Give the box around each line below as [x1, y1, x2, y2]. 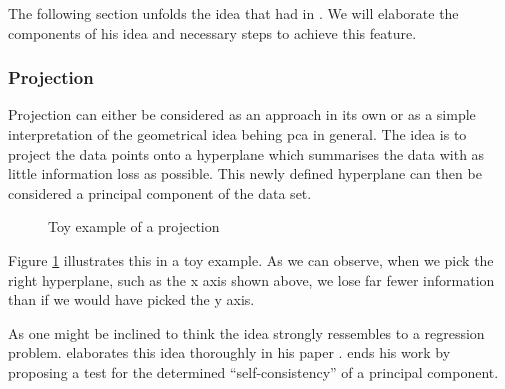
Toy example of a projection [48, 216, 220, 237]
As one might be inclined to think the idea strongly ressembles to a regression [8, 322, 485, 343]
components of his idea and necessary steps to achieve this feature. [8, 22, 417, 43]
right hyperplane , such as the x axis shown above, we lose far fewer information [8, 269, 495, 290]
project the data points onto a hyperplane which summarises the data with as [8, 143, 485, 164]
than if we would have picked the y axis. [8, 289, 255, 310]
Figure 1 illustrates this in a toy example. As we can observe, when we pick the [8, 249, 494, 270]
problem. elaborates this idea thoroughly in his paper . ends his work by [8, 342, 451, 363]
